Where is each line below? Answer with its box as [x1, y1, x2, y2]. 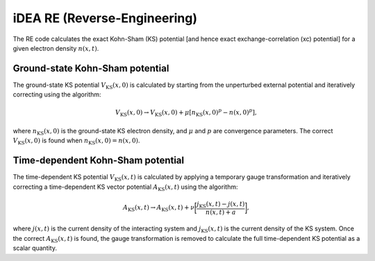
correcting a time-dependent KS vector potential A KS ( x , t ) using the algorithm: [12, 183, 238, 192]
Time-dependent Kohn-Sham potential [12, 155, 184, 167]
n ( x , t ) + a [205, 208, 236, 216]
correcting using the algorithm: [12, 90, 101, 99]
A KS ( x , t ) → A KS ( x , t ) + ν [122, 203, 194, 213]
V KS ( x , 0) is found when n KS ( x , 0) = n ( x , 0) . [12, 136, 140, 146]
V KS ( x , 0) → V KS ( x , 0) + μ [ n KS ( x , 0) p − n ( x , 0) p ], [115, 108, 257, 118]
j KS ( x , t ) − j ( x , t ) [197, 200, 245, 210]
